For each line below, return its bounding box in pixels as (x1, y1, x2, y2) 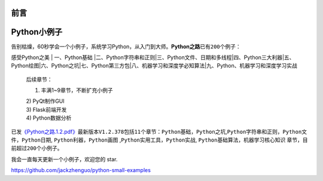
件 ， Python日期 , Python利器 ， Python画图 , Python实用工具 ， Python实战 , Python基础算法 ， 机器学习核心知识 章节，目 (11, 136, 308, 143)
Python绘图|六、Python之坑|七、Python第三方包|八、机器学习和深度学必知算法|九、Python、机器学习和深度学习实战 (11, 62, 297, 69)
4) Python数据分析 (26, 114, 72, 122)
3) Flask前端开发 (26, 106, 67, 113)
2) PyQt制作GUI (26, 97, 65, 105)
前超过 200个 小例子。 (11, 145, 63, 152)
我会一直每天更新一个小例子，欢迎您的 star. (11, 155, 118, 162)
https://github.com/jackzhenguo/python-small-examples (11, 167, 151, 174)
